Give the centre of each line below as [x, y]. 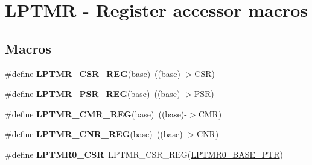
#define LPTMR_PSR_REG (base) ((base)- [94, 94]
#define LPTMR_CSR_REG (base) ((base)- [94, 73]
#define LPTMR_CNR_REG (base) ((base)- [95, 134]
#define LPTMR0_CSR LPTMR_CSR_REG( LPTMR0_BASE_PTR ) [144, 154]
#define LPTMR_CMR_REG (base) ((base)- [96, 114]
